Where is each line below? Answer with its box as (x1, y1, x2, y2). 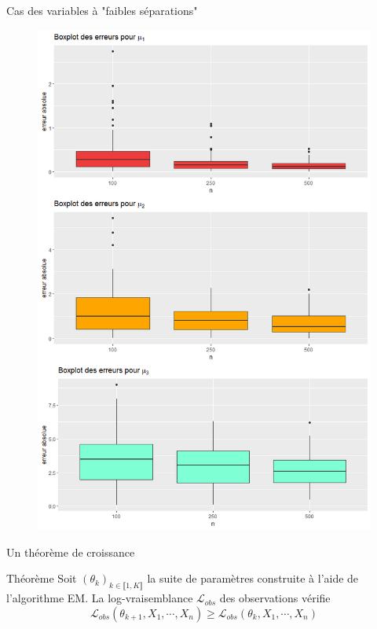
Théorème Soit (6, 570, 77, 587)
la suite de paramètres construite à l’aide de (147, 570, 359, 587)
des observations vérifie (219, 590, 331, 606)
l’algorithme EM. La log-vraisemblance (6, 590, 193, 606)
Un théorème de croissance (6, 543, 135, 560)
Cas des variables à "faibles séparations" (6, 2, 198, 18)
